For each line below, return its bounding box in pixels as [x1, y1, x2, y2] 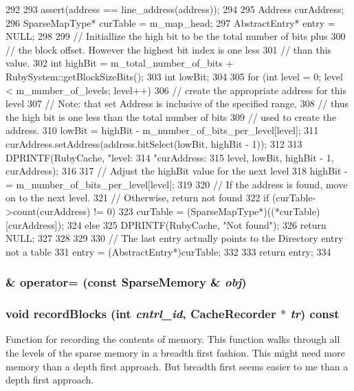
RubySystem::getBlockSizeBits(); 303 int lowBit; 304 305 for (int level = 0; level [5, 69, 343, 83]
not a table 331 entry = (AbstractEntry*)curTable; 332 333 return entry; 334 [5, 244, 331, 258]
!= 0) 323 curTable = [93, 203, 184, 218]
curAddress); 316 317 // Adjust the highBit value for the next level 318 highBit [5, 164, 342, 178]
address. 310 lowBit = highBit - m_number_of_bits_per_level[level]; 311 [5, 123, 319, 137]
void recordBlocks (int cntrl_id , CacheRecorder [5, 305, 276, 322]
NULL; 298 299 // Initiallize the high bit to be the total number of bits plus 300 [5, 29, 346, 43]
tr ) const [290, 305, 340, 322]
